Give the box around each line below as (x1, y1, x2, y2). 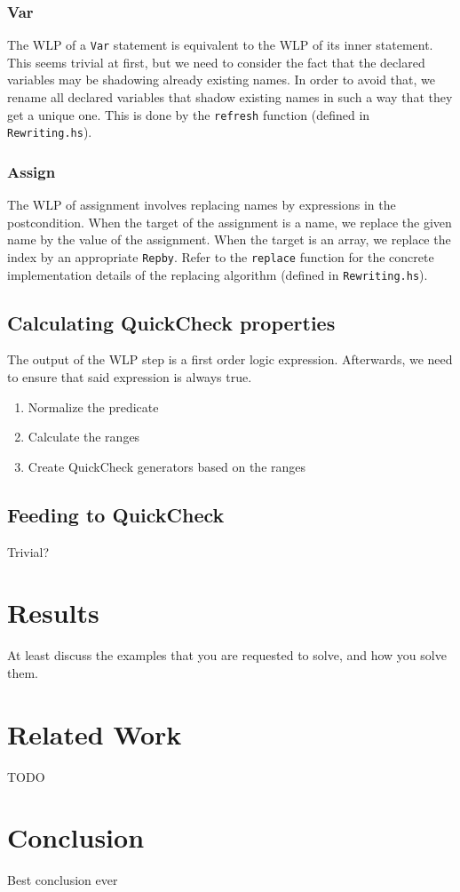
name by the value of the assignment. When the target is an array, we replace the (7, 230, 451, 249)
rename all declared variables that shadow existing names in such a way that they (7, 88, 453, 107)
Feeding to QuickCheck (7, 500, 225, 528)
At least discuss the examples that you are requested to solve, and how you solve (7, 646, 447, 665)
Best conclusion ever (7, 871, 118, 889)
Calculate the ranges (28, 427, 140, 446)
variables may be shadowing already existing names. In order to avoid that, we (7, 70, 435, 89)
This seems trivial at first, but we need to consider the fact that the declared (7, 52, 425, 71)
